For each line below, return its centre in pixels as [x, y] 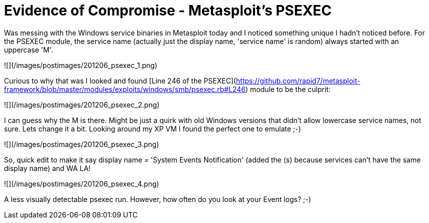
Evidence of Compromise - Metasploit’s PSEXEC [168, 10]
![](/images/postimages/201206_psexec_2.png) [82, 104]
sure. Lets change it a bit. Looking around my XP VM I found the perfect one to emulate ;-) [152, 128]
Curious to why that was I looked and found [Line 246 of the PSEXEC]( [120, 80]
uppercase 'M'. [29, 49]
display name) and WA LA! [47, 168]
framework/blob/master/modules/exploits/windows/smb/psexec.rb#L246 [125, 89]
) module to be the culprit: [288, 89]
